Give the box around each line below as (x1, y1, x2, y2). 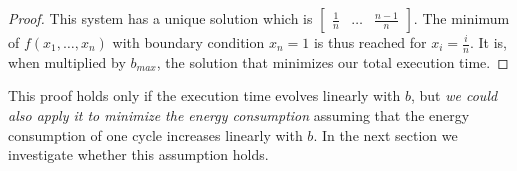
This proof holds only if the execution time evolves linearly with (8, 85, 401, 106)
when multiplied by (8, 51, 126, 72)
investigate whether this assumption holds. (8, 144, 269, 165)
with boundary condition (112, 32, 265, 52)
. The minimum (413, 8, 510, 28)
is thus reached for (313, 32, 427, 52)
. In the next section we (313, 124, 458, 145)
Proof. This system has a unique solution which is (8, 8, 313, 28)
